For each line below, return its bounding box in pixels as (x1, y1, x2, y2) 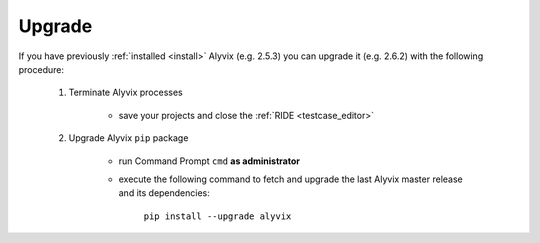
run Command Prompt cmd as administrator (118, 155, 300, 167)
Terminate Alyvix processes (68, 86, 184, 99)
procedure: (18, 63, 65, 75)
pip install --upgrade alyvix (143, 210, 292, 222)
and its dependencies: (118, 187, 210, 199)
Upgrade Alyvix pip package (68, 132, 189, 144)
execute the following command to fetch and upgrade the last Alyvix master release (118, 173, 464, 185)
